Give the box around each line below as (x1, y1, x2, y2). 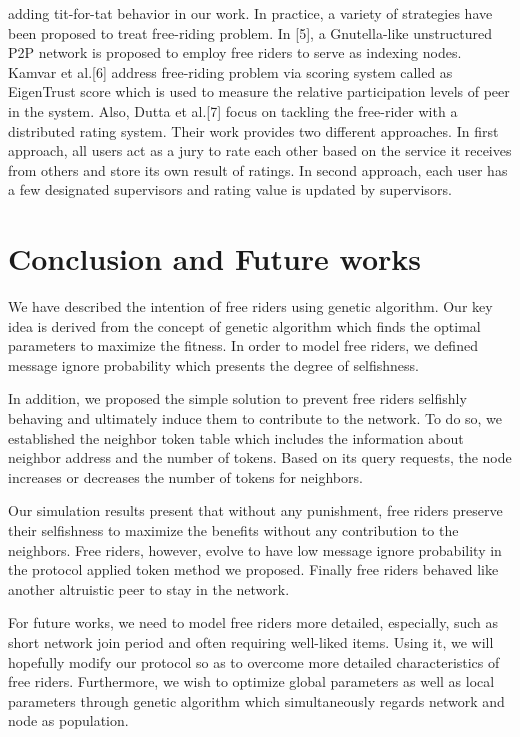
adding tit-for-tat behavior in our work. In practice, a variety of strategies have (8, 3, 493, 23)
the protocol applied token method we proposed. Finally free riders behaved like (8, 559, 499, 580)
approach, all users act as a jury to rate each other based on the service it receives (8, 140, 512, 161)
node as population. (8, 710, 129, 731)
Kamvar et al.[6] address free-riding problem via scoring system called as (8, 61, 453, 82)
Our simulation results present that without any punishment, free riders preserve (8, 500, 503, 521)
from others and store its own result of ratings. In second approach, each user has (8, 159, 508, 180)
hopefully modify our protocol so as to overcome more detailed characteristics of (8, 651, 500, 672)
